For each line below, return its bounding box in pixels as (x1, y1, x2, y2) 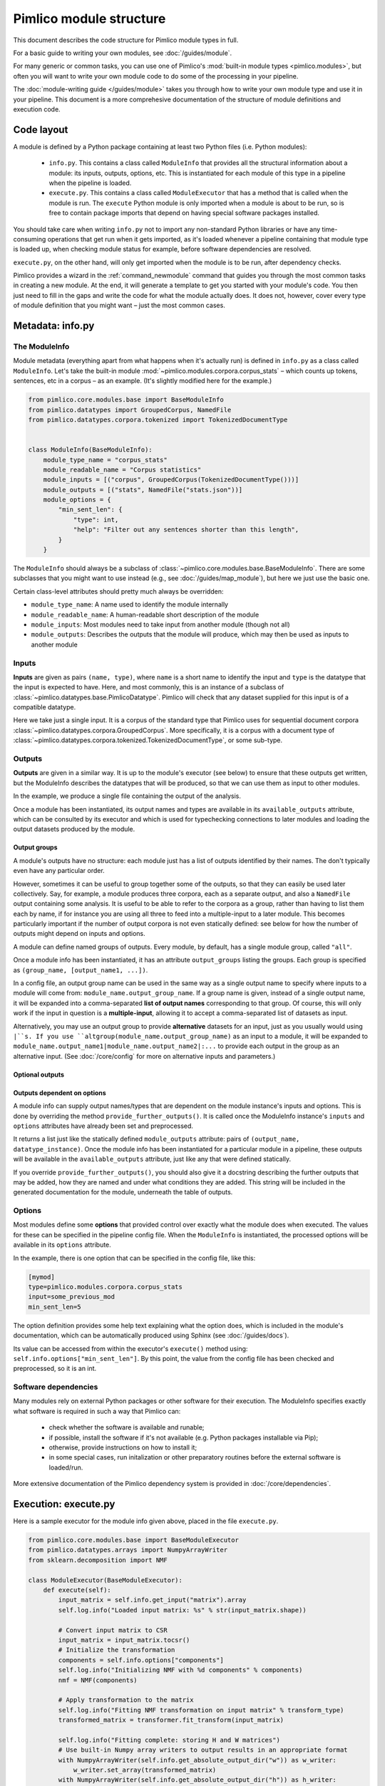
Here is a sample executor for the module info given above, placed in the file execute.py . (13, 1517, 279, 1525)
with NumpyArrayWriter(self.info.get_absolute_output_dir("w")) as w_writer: (58, 1756, 337, 1764)
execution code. (13, 104, 61, 114)
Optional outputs (13, 1070, 64, 1079)
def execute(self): (43, 1586, 112, 1595)
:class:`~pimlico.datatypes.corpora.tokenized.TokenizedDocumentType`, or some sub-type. (13, 736, 283, 744)
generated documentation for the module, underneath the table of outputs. (13, 1188, 233, 1197)
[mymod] (28, 1272, 55, 1281)
